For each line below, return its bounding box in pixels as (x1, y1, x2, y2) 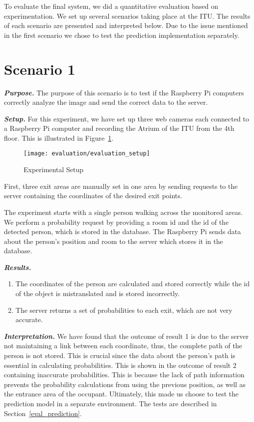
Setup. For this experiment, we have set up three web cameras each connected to (4, 113, 249, 123)
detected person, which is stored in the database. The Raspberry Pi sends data (4, 226, 241, 237)
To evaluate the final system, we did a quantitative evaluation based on (4, 1, 218, 11)
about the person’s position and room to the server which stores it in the (4, 236, 223, 246)
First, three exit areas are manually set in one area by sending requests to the (4, 181, 238, 191)
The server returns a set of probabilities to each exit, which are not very (15, 304, 232, 315)
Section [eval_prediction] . (4, 408, 82, 418)
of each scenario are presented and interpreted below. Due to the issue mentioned (4, 20, 248, 30)
